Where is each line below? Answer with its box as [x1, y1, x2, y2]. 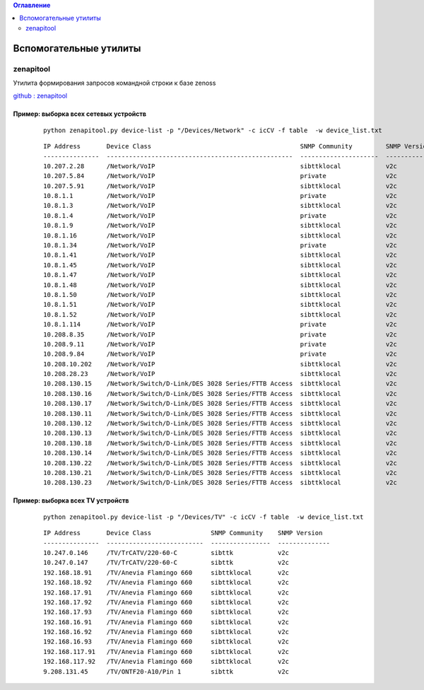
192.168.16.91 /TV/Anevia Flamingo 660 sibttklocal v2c [43, 618, 290, 626]
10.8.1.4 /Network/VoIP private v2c [43, 211, 397, 219]
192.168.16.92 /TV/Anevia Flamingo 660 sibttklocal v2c [43, 628, 290, 636]
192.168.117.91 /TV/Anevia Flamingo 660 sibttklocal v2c [43, 648, 290, 655]
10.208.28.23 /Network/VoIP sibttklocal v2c [43, 370, 397, 378]
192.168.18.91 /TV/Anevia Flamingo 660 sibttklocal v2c [43, 568, 290, 576]
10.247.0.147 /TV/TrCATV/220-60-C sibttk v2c [43, 559, 290, 567]
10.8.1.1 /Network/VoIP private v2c [43, 192, 397, 200]
